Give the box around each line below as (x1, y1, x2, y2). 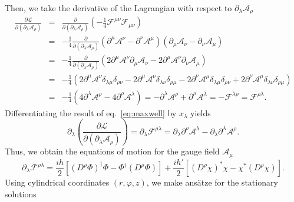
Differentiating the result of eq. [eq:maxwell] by (5, 106, 177, 119)
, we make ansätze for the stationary (146, 176, 278, 188)
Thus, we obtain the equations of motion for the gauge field (5, 145, 220, 157)
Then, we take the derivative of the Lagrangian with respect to (5, 2, 232, 14)
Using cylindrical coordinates (5, 176, 110, 188)
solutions (5, 187, 37, 200)
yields (190, 106, 211, 119)
